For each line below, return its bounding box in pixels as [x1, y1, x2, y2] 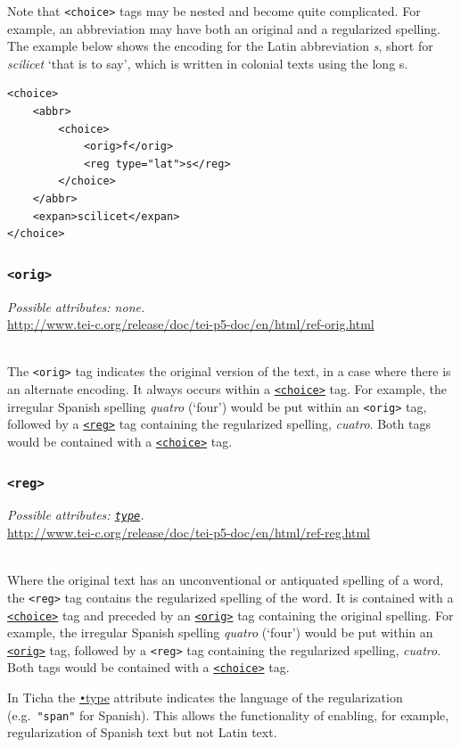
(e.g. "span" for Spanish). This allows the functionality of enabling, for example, [7, 705, 449, 724]
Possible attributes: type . [7, 505, 144, 524]
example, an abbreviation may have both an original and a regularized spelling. [7, 19, 441, 37]
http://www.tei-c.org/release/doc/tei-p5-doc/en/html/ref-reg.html [7, 523, 371, 542]
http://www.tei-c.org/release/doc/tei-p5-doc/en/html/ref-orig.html [7, 315, 375, 333]
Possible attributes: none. [7, 297, 145, 316]
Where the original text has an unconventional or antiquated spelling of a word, [7, 571, 444, 589]
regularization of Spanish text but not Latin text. [7, 723, 277, 742]
